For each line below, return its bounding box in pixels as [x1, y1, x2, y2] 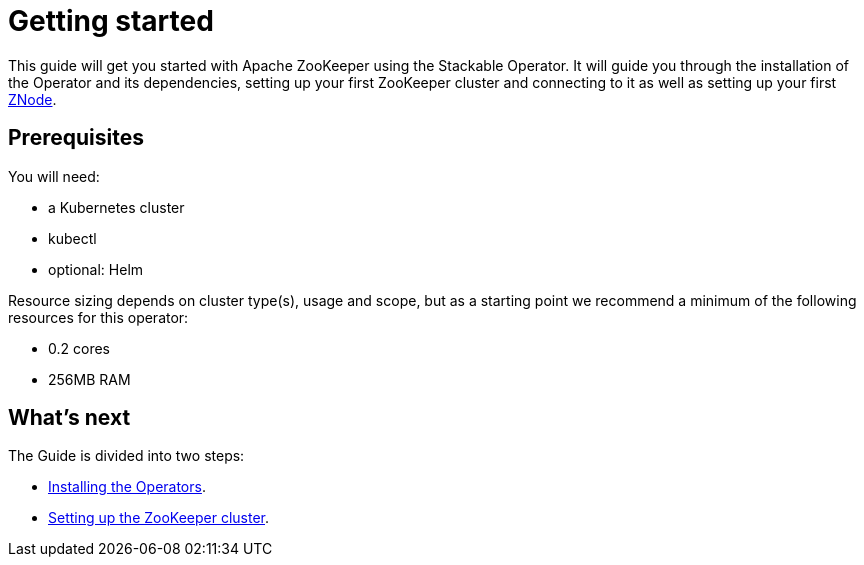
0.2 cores [48, 339, 110, 357]
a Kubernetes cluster [48, 198, 185, 216]
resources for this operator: [8, 308, 189, 326]
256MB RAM [48, 370, 131, 388]
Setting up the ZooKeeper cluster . [48, 509, 270, 527]
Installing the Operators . [48, 478, 206, 496]
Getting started [8, 4, 214, 38]
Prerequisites [8, 125, 144, 151]
